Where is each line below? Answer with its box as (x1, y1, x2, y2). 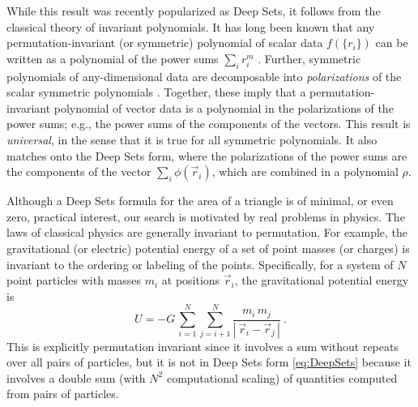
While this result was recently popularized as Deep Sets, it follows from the (6, 2, 381, 19)
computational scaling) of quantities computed (166, 369, 398, 386)
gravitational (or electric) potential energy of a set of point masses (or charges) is (6, 239, 410, 256)
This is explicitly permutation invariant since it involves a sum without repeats (6, 337, 399, 354)
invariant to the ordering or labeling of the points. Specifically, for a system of (6, 255, 394, 272)
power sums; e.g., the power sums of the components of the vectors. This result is (6, 115, 411, 132)
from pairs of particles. (6, 385, 119, 402)
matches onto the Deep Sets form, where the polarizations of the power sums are (6, 147, 407, 164)
